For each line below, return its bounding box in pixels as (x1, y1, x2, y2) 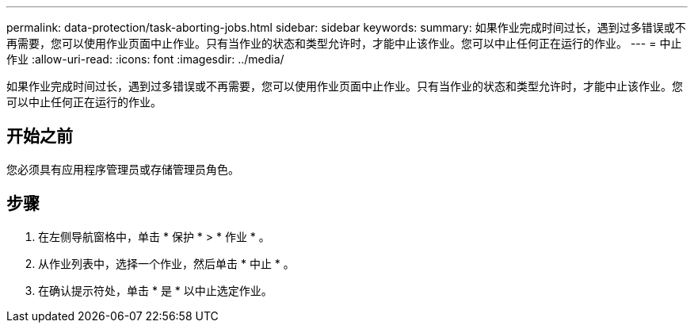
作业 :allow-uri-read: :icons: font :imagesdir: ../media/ (6, 52, 284, 66)
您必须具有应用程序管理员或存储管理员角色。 (6, 162, 239, 176)
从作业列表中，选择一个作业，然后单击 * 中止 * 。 (38, 256, 295, 270)
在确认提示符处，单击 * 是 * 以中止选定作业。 (38, 283, 273, 297)
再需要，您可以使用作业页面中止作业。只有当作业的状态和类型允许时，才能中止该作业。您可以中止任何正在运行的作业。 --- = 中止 (6, 36, 682, 50)
